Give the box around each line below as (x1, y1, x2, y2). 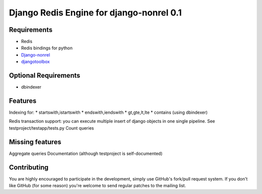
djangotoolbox (21, 59, 50, 65)
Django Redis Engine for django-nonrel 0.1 (9, 7, 182, 18)
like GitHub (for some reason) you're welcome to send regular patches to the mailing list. (9, 183, 186, 189)
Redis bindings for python (21, 45, 73, 51)
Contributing (9, 163, 49, 171)
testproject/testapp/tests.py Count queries (9, 125, 94, 131)
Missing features (9, 138, 62, 146)
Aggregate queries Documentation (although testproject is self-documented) (9, 150, 163, 156)
